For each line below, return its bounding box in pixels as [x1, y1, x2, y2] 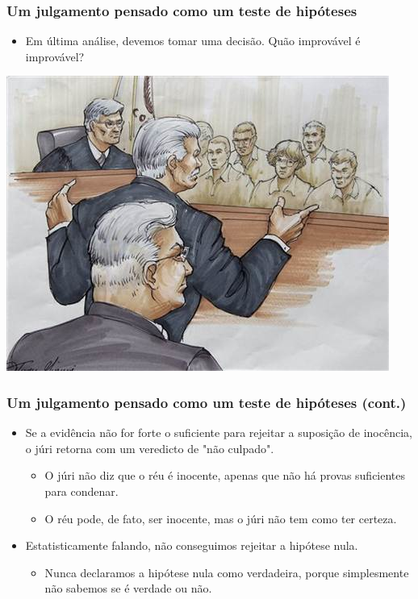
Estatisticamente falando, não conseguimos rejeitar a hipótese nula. [25, 537, 358, 554]
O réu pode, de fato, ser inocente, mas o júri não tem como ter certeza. [44, 510, 397, 526]
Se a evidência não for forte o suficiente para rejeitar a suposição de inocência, [25, 424, 412, 441]
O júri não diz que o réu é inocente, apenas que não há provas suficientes [44, 467, 406, 484]
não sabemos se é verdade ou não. [44, 580, 212, 597]
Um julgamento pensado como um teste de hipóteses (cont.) [6, 392, 407, 412]
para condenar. [44, 483, 119, 499]
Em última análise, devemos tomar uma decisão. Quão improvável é [25, 32, 361, 49]
